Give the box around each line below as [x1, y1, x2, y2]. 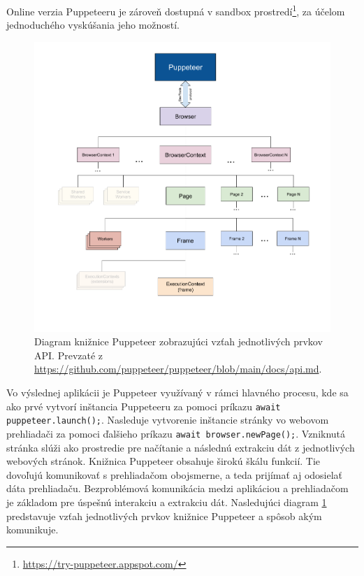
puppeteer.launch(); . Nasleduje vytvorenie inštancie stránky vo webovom [6, 412, 329, 427]
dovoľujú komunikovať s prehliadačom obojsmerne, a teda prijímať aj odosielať [6, 467, 343, 482]
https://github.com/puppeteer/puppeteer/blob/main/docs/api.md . [34, 361, 322, 376]
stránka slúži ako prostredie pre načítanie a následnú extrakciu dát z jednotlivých [6, 440, 355, 454]
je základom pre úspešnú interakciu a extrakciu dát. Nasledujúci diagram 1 [6, 494, 327, 509]
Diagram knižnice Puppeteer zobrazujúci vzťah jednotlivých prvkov [34, 334, 323, 349]
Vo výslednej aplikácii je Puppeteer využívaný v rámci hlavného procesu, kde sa [6, 385, 349, 399]
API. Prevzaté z [34, 347, 103, 362]
